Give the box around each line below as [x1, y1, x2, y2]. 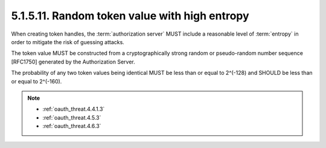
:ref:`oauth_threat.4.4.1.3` [42, 106, 105, 113]
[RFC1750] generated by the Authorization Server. [11, 58, 135, 65]
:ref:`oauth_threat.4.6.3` [42, 123, 101, 130]
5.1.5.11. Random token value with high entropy [11, 9, 250, 22]
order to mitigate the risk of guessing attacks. [11, 38, 125, 45]
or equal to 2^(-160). [11, 77, 62, 85]
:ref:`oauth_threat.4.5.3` [42, 114, 101, 121]
